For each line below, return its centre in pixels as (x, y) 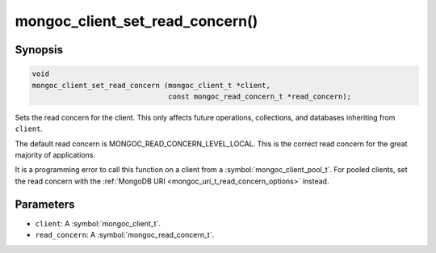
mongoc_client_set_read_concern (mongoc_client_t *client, (151, 85)
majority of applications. (55, 155)
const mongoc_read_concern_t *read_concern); (260, 96)
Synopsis (39, 50)
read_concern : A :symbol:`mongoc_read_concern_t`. (125, 235)
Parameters (45, 204)
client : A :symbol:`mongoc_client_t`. (98, 223)
